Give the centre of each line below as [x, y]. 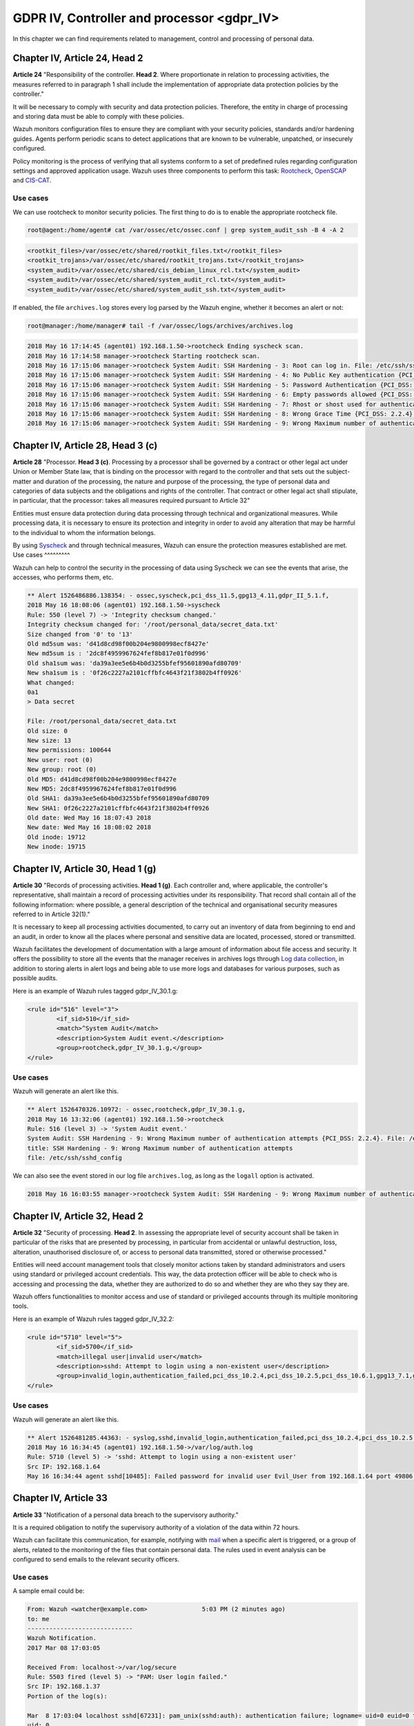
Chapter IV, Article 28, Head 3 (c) [85, 445]
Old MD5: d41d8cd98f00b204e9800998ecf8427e [102, 779]
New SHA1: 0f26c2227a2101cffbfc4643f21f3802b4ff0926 [118, 808]
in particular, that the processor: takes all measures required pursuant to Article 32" [131, 501]
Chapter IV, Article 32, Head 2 [78, 1216]
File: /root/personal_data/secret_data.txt [102, 721]
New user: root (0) [60, 760]
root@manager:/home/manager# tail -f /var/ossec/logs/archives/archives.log [160, 326]
